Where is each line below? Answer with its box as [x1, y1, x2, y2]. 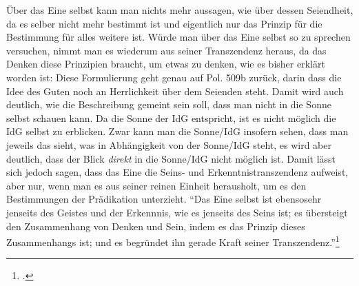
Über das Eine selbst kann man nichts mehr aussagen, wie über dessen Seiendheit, [6, 3, 353, 17]
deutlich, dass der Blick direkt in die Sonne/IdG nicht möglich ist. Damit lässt [6, 151, 336, 165]
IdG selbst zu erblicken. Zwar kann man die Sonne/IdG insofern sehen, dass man [6, 124, 349, 139]
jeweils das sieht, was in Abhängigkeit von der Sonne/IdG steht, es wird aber [6, 137, 331, 152]
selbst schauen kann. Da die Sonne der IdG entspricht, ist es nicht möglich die [6, 110, 336, 125]
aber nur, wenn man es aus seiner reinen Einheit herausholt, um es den [6, 178, 307, 192]
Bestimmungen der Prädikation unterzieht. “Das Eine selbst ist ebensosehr [6, 192, 322, 206]
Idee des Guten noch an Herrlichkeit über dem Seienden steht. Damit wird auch [6, 83, 344, 98]
